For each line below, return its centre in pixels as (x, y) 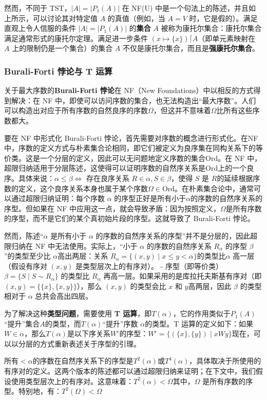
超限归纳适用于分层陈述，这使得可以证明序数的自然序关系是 (105, 168)
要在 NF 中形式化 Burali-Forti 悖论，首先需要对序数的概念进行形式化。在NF (131, 138)
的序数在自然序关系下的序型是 (83, 361)
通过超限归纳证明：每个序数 (58, 198)
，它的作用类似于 (202, 313)
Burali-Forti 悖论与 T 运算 (59, 71)
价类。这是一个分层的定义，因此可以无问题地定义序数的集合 (105, 158)
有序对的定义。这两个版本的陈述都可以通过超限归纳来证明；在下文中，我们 (130, 371)
